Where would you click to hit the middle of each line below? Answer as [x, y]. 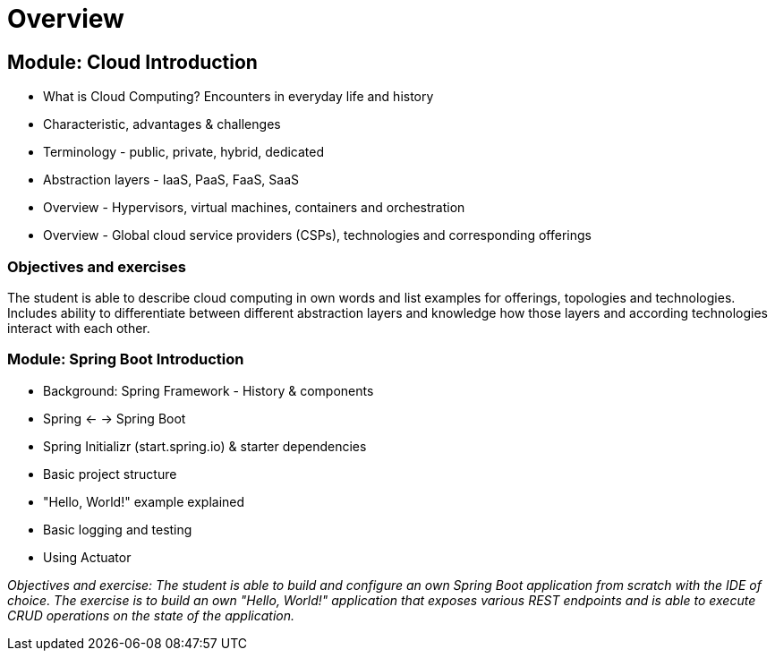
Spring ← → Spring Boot [115, 418]
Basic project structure [110, 474]
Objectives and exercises [97, 266]
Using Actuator [87, 557]
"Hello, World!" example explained [144, 501]
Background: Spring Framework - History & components [209, 390]
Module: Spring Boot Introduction [126, 359]
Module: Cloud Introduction [132, 62]
